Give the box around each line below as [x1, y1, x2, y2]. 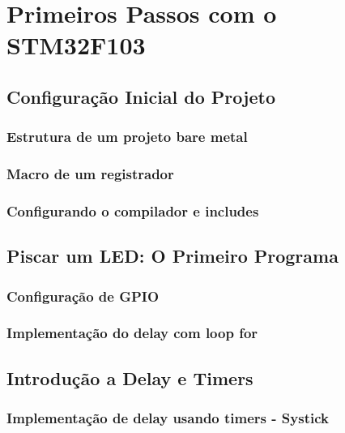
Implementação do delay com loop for [6, 323, 258, 343]
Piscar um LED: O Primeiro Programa [6, 243, 339, 268]
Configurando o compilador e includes [6, 200, 259, 221]
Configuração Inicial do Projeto [6, 84, 275, 109]
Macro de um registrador [6, 164, 174, 184]
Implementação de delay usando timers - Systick [6, 408, 329, 428]
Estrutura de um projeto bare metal [6, 126, 248, 147]
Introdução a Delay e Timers [6, 365, 253, 390]
